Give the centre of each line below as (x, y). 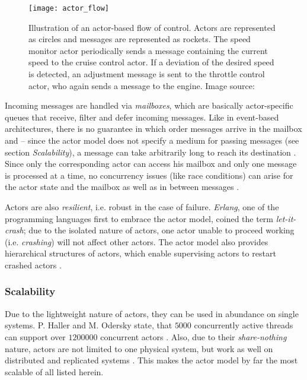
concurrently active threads (244, 325)
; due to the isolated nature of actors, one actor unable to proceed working (159, 230)
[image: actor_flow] (69, 8)
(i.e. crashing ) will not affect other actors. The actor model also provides (137, 241)
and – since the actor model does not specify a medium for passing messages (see (152, 140)
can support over (35, 336)
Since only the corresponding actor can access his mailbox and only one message (151, 164)
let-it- (286, 218)
